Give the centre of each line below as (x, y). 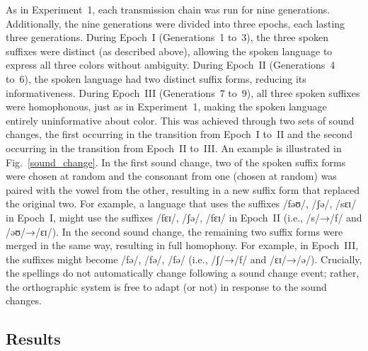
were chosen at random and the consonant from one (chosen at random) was (171, 176)
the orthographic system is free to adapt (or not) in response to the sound (166, 286)
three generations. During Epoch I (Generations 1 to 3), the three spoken (167, 37)
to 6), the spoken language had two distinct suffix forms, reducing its (156, 78)
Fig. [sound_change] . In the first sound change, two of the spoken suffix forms (176, 162)
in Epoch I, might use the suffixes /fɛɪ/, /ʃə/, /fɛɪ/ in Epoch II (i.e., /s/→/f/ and (184, 217)
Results (33, 339)
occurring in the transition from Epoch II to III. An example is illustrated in (174, 148)
